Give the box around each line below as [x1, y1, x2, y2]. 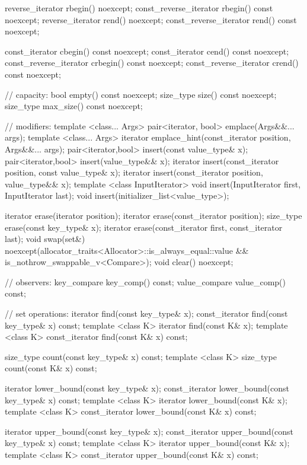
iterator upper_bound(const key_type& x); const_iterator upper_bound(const [5, 425, 294, 437]
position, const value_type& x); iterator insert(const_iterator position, [5, 166, 263, 179]
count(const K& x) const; [5, 362, 97, 374]
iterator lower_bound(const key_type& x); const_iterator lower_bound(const [5, 382, 290, 394]
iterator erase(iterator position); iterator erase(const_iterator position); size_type [5, 209, 302, 221]
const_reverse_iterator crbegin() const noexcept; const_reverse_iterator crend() [5, 56, 299, 69]
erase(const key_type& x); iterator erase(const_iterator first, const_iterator [5, 221, 283, 233]
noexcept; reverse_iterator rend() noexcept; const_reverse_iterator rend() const [5, 13, 297, 26]
